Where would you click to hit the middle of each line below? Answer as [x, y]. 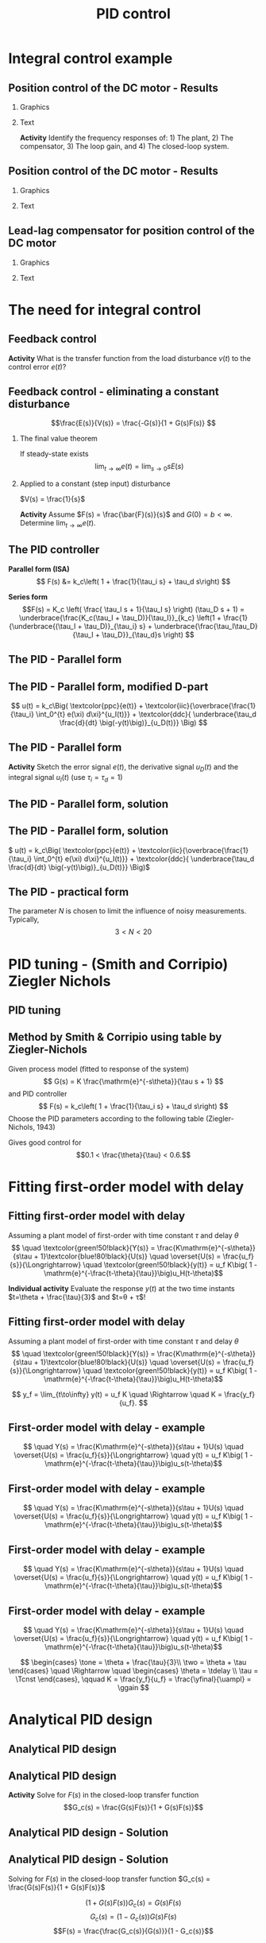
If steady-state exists [54, 454]
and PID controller [38, 1093]
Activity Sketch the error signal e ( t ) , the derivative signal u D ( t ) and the [123, 768]
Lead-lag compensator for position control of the [132, 231]
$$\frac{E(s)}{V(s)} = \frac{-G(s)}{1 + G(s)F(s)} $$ [133, 423]
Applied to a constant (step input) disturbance [95, 484]
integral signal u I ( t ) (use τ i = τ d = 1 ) [66, 778]
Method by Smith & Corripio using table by [115, 1037]
